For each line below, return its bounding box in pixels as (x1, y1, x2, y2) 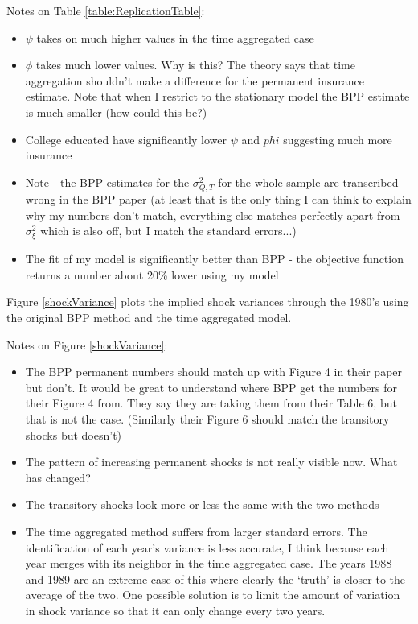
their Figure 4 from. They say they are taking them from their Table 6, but (25, 395, 397, 411)
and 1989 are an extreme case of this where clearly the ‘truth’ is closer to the (25, 570, 406, 587)
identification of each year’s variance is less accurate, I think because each (25, 539, 389, 556)
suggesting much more (283, 130, 392, 147)
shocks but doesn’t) (25, 426, 122, 443)
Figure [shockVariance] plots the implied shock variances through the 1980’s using (6, 293, 409, 310)
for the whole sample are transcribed (218, 173, 399, 190)
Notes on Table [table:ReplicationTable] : (6, 2, 205, 19)
